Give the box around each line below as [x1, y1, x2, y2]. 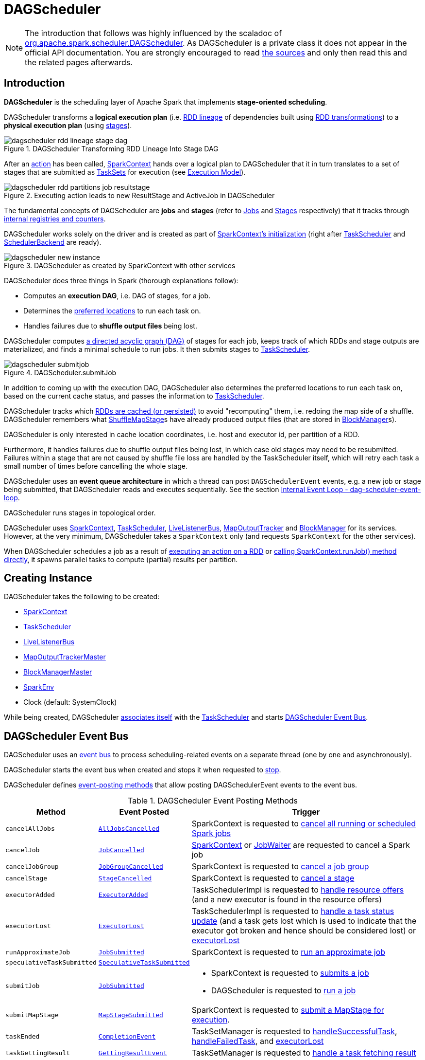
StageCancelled [98, 874, 152, 882]
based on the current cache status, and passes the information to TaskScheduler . [4, 391, 264, 400]
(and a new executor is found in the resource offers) [191, 895, 382, 905]
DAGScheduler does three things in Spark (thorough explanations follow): [4, 276, 238, 285]
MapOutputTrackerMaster [23, 653, 106, 661]
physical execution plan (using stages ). [4, 121, 132, 129]
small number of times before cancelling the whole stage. [4, 461, 187, 470]
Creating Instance [4, 572, 92, 585]
